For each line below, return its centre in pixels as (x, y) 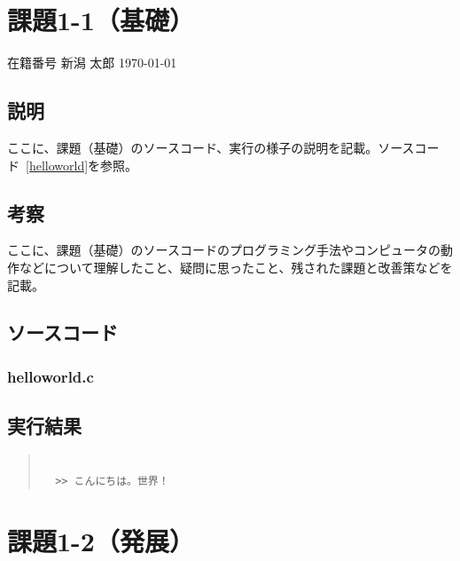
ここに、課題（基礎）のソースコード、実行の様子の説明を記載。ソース (211, 147)
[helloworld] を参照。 (82, 165)
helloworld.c (51, 376)
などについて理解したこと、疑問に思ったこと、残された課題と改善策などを (236, 267)
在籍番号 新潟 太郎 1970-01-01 (92, 63)
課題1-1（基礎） (101, 20)
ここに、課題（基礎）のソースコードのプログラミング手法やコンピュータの (224, 250)
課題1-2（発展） (101, 541)
